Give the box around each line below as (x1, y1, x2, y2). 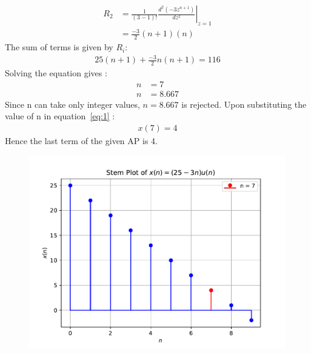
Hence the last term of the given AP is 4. (5, 134, 158, 147)
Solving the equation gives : (5, 67, 107, 79)
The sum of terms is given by (5, 41, 113, 53)
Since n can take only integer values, (5, 97, 140, 110)
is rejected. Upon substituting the (181, 97, 307, 110)
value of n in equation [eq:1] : (5, 110, 115, 122)
